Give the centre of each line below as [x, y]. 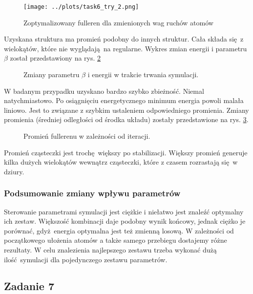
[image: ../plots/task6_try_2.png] [81, 7]
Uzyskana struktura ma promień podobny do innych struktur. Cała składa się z [124, 39]
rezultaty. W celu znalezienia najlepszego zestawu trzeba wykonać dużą [110, 249]
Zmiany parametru [52, 74]
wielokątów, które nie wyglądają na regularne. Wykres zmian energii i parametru [126, 48]
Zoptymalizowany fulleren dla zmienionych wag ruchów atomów [118, 22]
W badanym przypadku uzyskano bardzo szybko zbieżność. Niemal [104, 91]
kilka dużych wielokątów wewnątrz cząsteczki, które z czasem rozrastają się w [121, 162]
